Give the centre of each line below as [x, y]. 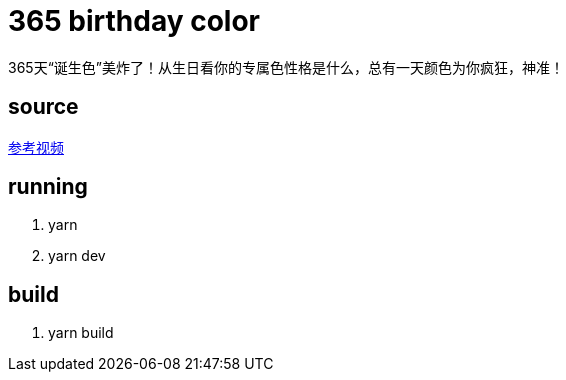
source [43, 107]
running [48, 187]
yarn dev [77, 256]
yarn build [81, 333]
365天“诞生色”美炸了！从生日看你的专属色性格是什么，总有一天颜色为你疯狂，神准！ [286, 67]
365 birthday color [134, 21]
